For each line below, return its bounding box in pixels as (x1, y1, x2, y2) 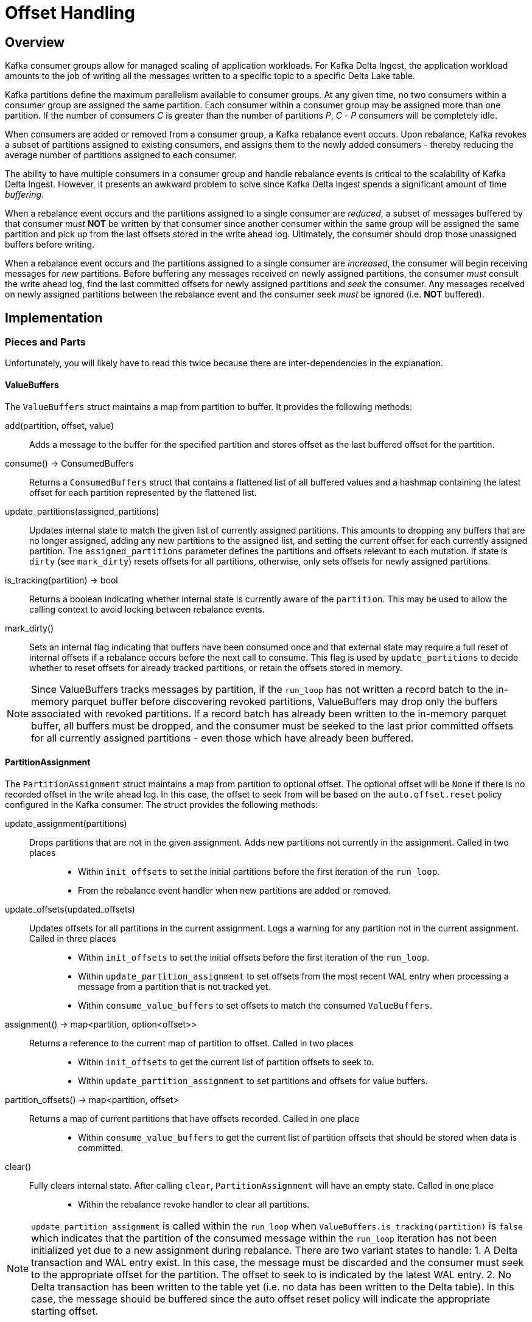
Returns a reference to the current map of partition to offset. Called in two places (29, 1037, 354, 1048)
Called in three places (29, 933, 116, 944)
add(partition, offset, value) (5, 420, 114, 431)
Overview (5, 34, 65, 50)
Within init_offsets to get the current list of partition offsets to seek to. (78, 1056, 374, 1067)
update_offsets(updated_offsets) (5, 903, 135, 914)
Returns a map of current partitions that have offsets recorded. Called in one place (29, 1113, 360, 1124)
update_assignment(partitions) (5, 818, 127, 829)
